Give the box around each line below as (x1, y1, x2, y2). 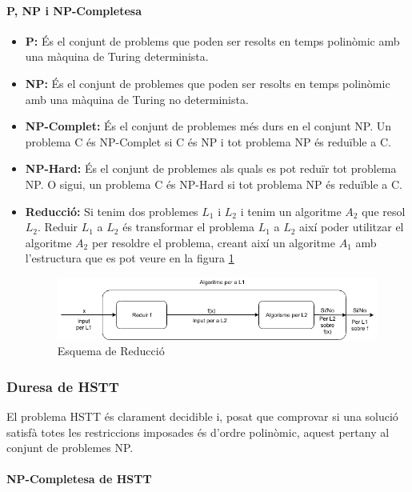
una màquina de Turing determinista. (25, 48, 209, 65)
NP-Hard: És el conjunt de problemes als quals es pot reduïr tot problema (25, 160, 397, 177)
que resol (362, 202, 406, 219)
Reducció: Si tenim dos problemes (25, 202, 198, 219)
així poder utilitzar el (299, 218, 404, 235)
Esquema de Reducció (57, 342, 165, 359)
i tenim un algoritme (240, 202, 342, 219)
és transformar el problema (122, 218, 254, 235)
